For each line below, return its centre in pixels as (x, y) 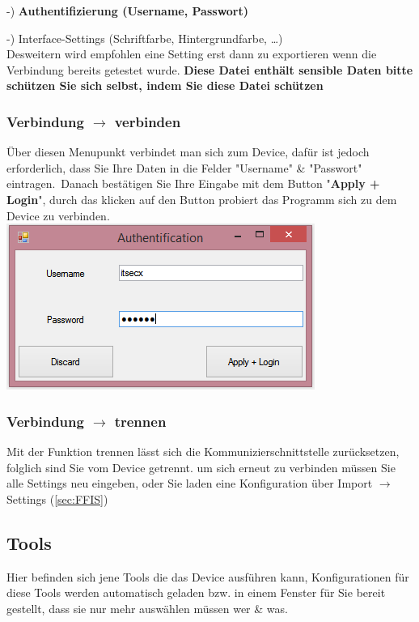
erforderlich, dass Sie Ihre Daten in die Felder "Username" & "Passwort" (184, 167)
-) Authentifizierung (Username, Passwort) (128, 11)
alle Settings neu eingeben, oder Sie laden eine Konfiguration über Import (190, 483)
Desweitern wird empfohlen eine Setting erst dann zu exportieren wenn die (192, 54)
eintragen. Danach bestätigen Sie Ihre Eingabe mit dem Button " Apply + (193, 183)
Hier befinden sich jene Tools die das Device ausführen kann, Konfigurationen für (208, 576)
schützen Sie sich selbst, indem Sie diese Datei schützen (165, 85)
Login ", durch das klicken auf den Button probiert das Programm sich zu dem (202, 199)
